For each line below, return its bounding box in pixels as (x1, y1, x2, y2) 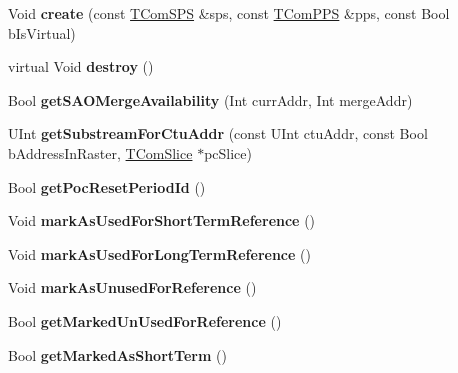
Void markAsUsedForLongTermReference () (8, 243, 311, 264)
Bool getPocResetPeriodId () (8, 176, 206, 197)
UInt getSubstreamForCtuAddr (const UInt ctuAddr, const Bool (8, 123, 428, 144)
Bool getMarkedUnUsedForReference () (8, 310, 282, 331)
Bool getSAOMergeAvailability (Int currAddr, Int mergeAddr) (8, 89, 413, 110)
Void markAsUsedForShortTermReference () (8, 210, 316, 231)
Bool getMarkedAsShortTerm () (8, 344, 227, 365)
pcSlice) (204, 142, 252, 163)
